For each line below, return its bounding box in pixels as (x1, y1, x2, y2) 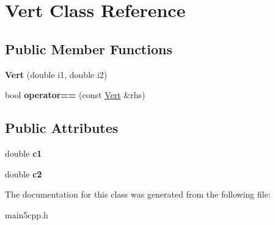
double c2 (5, 167, 42, 180)
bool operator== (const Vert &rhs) (5, 88, 145, 101)
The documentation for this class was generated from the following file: (5, 188, 271, 201)
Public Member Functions (5, 39, 172, 58)
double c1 (5, 146, 42, 159)
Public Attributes (5, 118, 119, 137)
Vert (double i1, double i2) (5, 68, 108, 80)
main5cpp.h (5, 208, 48, 221)
